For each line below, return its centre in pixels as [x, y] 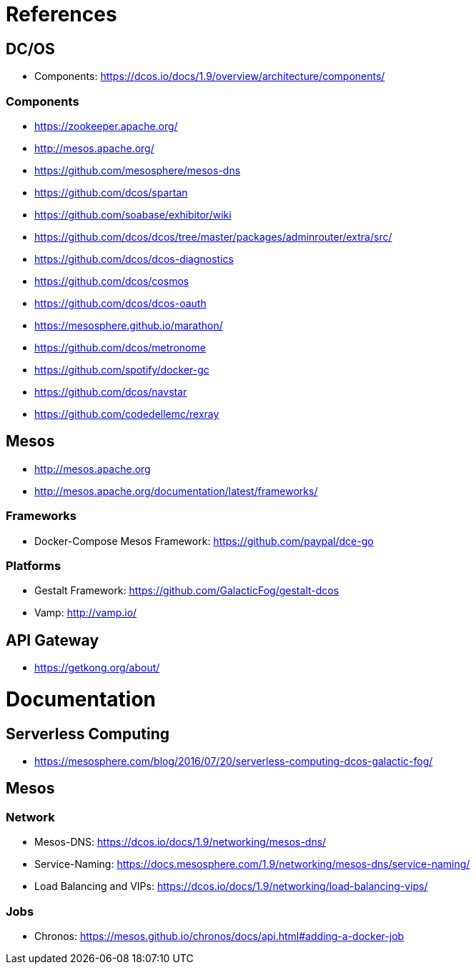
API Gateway [53, 640]
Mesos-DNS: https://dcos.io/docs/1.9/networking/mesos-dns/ [180, 842]
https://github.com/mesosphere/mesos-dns [138, 170]
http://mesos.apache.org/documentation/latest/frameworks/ [176, 491]
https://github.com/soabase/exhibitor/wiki [133, 214]
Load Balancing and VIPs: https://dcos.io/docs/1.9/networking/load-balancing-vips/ [231, 886]
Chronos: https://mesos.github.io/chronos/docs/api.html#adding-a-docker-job [219, 936]
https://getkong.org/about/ [97, 668]
